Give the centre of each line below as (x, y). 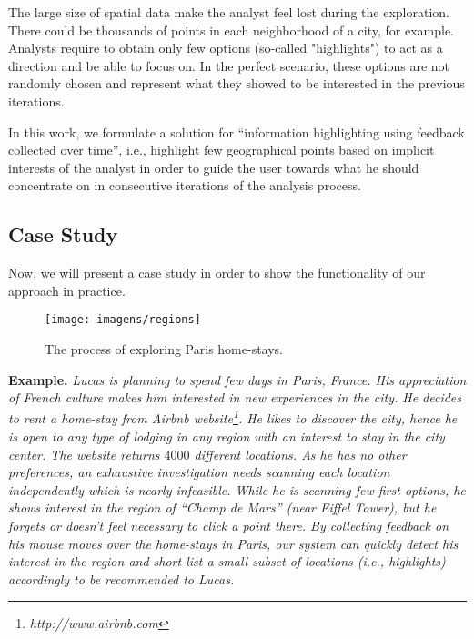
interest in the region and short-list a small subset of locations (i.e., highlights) (227, 561)
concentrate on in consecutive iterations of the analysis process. (185, 185)
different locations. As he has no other (300, 454)
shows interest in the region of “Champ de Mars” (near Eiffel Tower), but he (222, 507)
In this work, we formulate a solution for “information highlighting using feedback (237, 132)
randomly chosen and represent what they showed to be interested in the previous (237, 83)
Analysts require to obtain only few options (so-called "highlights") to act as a (226, 48)
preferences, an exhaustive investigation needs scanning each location (199, 472)
